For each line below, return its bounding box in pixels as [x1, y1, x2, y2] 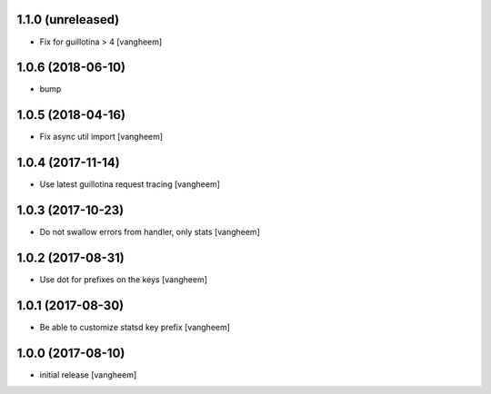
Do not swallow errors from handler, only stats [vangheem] [39, 227, 261, 238]
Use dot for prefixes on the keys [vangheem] [39, 274, 208, 285]
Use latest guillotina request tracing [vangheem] [39, 179, 220, 190]
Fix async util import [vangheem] [39, 132, 164, 143]
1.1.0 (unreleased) [16, 12, 120, 27]
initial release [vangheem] [39, 369, 137, 380]
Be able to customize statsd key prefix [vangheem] [39, 321, 231, 332]
